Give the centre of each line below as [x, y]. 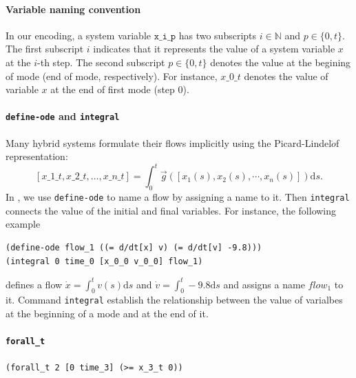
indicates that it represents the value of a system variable [214, 49]
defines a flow [34, 284]
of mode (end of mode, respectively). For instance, [112, 76]
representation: [37, 156]
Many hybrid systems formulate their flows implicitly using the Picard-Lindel [169, 142]
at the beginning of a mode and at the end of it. [107, 314]
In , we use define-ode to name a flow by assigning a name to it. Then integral [178, 197]
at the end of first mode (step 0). [120, 89]
